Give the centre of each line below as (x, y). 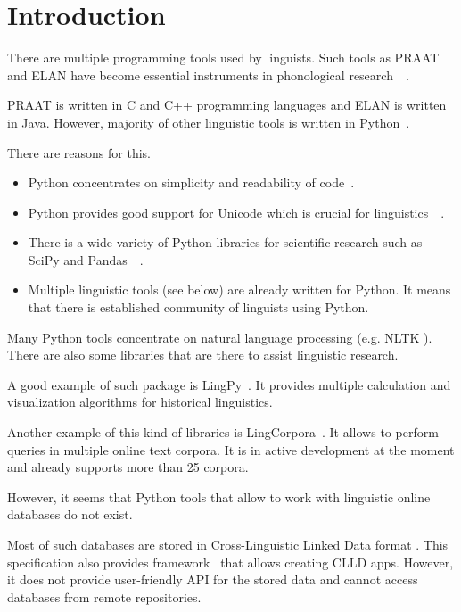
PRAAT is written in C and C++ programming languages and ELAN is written (227, 105)
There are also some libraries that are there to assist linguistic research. (203, 355)
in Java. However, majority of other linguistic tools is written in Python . (209, 122)
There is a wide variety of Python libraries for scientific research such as (225, 242)
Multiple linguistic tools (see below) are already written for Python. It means (239, 289)
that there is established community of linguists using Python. (198, 307)
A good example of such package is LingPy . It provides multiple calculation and (229, 384)
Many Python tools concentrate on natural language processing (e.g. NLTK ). (220, 337)
